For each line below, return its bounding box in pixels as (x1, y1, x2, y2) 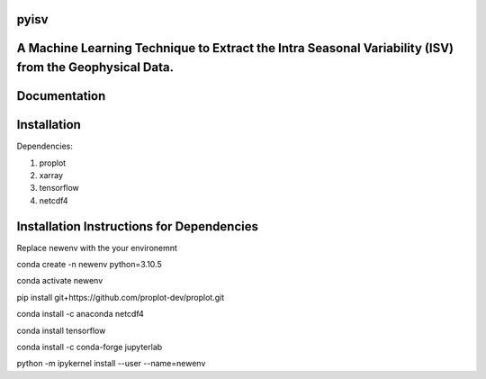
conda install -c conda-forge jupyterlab (16, 341, 163, 352)
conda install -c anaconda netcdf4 (16, 309, 144, 320)
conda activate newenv (16, 275, 103, 286)
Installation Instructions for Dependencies (16, 219, 259, 234)
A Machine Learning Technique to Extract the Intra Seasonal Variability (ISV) (16, 41, 454, 56)
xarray (39, 169, 63, 180)
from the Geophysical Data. (16, 59, 175, 76)
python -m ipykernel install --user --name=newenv (16, 358, 206, 369)
